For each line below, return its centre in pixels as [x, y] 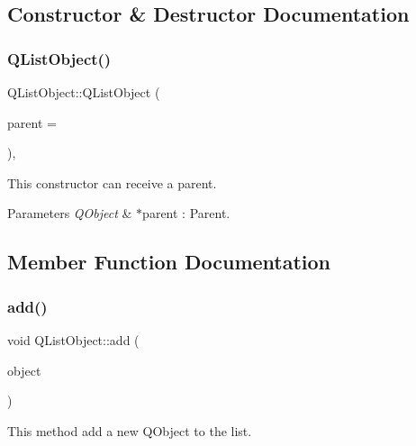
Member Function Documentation [169, 262]
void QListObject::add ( [73, 339]
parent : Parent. [186, 213]
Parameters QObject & [70, 213]
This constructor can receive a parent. [112, 182]
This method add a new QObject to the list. [130, 430]
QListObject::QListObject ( [84, 92]
